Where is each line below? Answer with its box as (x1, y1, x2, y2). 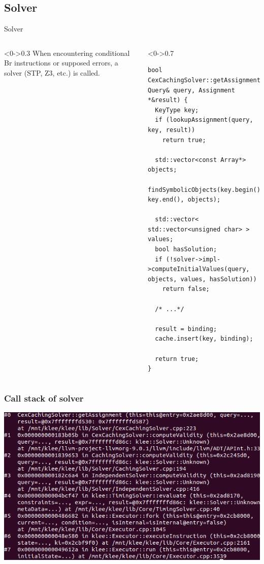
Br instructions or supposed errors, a (4, 57, 118, 68)
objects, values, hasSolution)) (148, 275, 257, 283)
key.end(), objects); (148, 196, 221, 204)
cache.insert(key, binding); (155, 335, 253, 343)
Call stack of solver (4, 391, 84, 404)
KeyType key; (155, 106, 199, 114)
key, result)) (148, 126, 195, 134)
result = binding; (155, 325, 217, 333)
